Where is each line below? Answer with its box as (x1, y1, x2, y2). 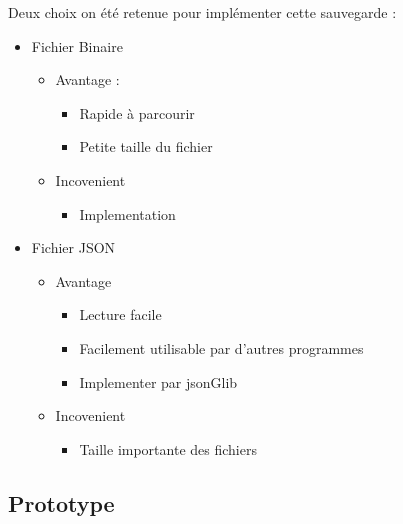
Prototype (8, 487, 115, 518)
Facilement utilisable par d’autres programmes (79, 337, 364, 358)
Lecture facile (79, 304, 162, 325)
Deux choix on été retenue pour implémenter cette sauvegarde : (8, 2, 397, 22)
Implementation (79, 203, 176, 224)
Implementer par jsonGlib (79, 371, 238, 392)
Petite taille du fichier (79, 136, 213, 157)
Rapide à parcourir (79, 102, 195, 123)
